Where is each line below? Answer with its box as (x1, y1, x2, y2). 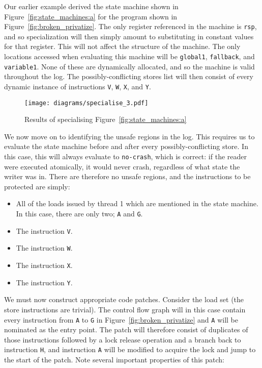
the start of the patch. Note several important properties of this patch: (4, 354, 224, 365)
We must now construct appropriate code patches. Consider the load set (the (4, 294, 244, 305)
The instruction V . (16, 225, 73, 236)
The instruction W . (16, 242, 73, 253)
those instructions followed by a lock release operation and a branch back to (4, 334, 241, 345)
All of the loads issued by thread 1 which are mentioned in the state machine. (16, 198, 258, 209)
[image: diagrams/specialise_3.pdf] (24, 99, 149, 107)
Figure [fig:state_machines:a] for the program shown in (4, 11, 178, 21)
